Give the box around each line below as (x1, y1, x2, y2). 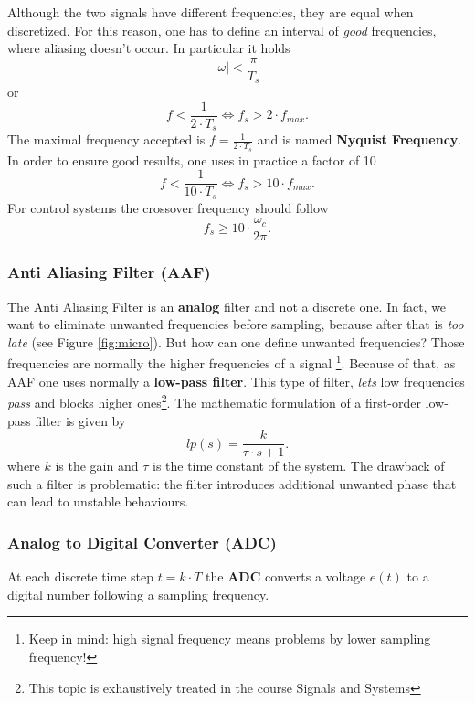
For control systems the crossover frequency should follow (7, 197, 329, 217)
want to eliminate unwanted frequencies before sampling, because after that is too (7, 314, 464, 334)
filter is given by (35, 410, 126, 430)
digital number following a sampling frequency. (7, 584, 269, 603)
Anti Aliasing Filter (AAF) (7, 261, 211, 283)
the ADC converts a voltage (206, 567, 366, 586)
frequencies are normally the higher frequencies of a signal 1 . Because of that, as (7, 351, 456, 373)
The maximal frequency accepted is (7, 130, 206, 149)
